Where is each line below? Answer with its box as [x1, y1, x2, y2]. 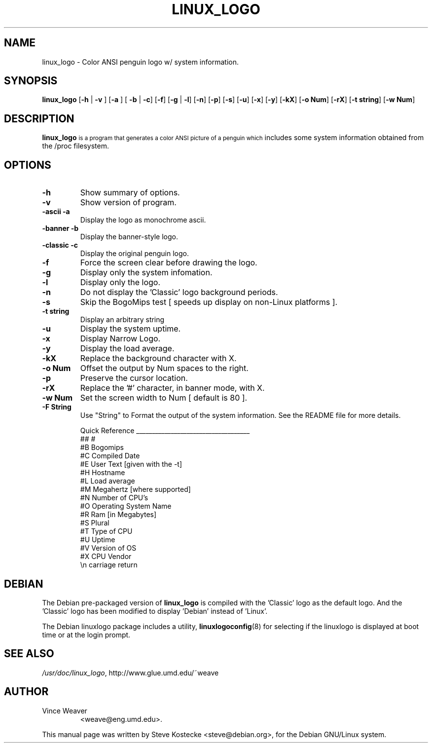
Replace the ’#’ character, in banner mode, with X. [80, 383, 265, 393]
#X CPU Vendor [80, 552, 132, 561]
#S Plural [80, 519, 109, 527]
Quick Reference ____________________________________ [80, 426, 250, 435]
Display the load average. [80, 343, 175, 354]
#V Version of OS [80, 544, 137, 553]
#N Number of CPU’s [80, 493, 148, 502]
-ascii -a [42, 207, 70, 216]
